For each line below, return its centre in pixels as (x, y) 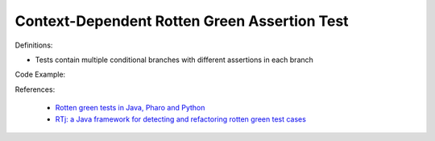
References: (35, 89)
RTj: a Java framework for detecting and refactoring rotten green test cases (180, 119)
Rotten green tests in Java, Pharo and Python (130, 108)
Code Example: (40, 75)
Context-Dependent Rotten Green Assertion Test (182, 21)
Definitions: (34, 45)
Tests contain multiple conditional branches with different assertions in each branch (174, 60)
